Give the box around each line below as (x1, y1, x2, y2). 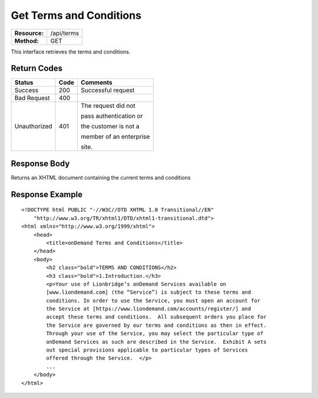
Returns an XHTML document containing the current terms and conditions (11, 174, 191, 181)
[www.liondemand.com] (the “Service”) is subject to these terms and (46, 289, 251, 296)
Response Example (11, 189, 82, 200)
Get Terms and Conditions (11, 9, 141, 22)
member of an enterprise (80, 132, 150, 141)
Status (14, 78, 34, 87)
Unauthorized (14, 122, 52, 131)
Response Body (11, 158, 70, 168)
